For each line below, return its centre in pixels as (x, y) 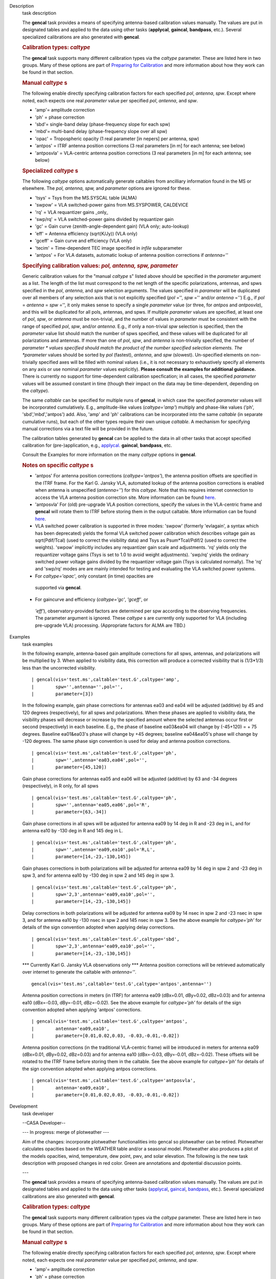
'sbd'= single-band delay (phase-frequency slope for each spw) (103, 124)
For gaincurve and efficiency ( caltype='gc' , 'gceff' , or (91, 599)
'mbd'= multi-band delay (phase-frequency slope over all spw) (101, 131)
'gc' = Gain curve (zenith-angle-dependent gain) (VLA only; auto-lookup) (112, 226)
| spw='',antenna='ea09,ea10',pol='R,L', (93, 850)
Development (24, 1106)
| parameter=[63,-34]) (69, 812)
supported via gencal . (58, 588)
